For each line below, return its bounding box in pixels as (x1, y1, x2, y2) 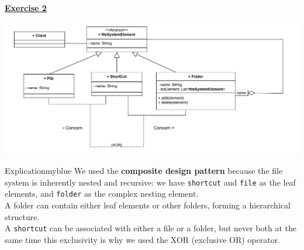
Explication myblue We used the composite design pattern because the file (5, 165, 283, 177)
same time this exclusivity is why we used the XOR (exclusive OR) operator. (5, 233, 281, 245)
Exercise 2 (5, 2, 47, 13)
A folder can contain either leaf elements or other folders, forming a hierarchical (5, 199, 291, 211)
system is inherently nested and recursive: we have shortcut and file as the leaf (5, 176, 296, 188)
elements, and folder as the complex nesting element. (5, 187, 199, 200)
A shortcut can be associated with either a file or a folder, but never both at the (5, 222, 296, 234)
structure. (5, 210, 40, 222)
